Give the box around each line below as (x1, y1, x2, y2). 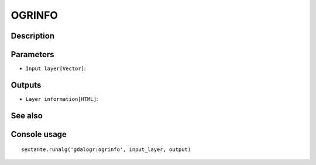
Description (11, 31, 55, 41)
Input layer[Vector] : (25, 65, 86, 72)
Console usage (11, 129, 67, 139)
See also (11, 111, 43, 121)
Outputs (11, 80, 42, 90)
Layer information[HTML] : (25, 95, 98, 102)
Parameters (11, 50, 54, 59)
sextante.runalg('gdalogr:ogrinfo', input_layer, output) (21, 146, 191, 153)
